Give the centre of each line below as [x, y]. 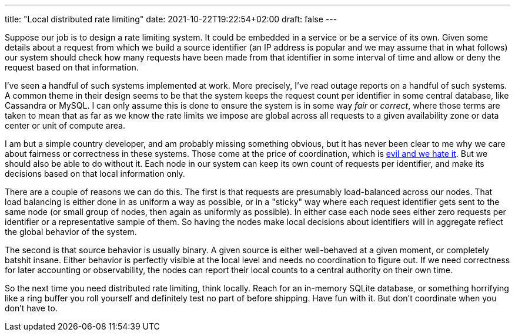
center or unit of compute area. [65, 125]
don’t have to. [31, 308]
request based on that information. [72, 67]
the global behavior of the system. [71, 232]
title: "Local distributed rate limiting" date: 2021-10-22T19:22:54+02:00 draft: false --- [171, 19]
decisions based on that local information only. [95, 174]
